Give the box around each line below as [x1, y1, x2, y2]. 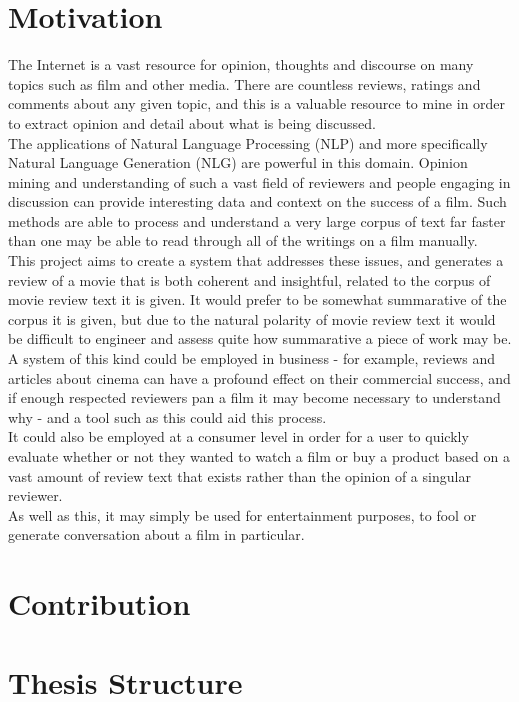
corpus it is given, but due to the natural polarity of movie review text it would [8, 308, 496, 329]
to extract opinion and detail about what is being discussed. [8, 112, 376, 133]
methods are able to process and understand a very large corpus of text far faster [8, 210, 506, 231]
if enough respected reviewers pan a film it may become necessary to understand [8, 387, 501, 408]
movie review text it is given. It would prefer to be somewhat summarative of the [8, 289, 507, 310]
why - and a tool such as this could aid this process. [8, 406, 327, 427]
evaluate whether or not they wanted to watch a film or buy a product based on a [8, 446, 510, 466]
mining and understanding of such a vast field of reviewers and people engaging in [8, 171, 511, 192]
